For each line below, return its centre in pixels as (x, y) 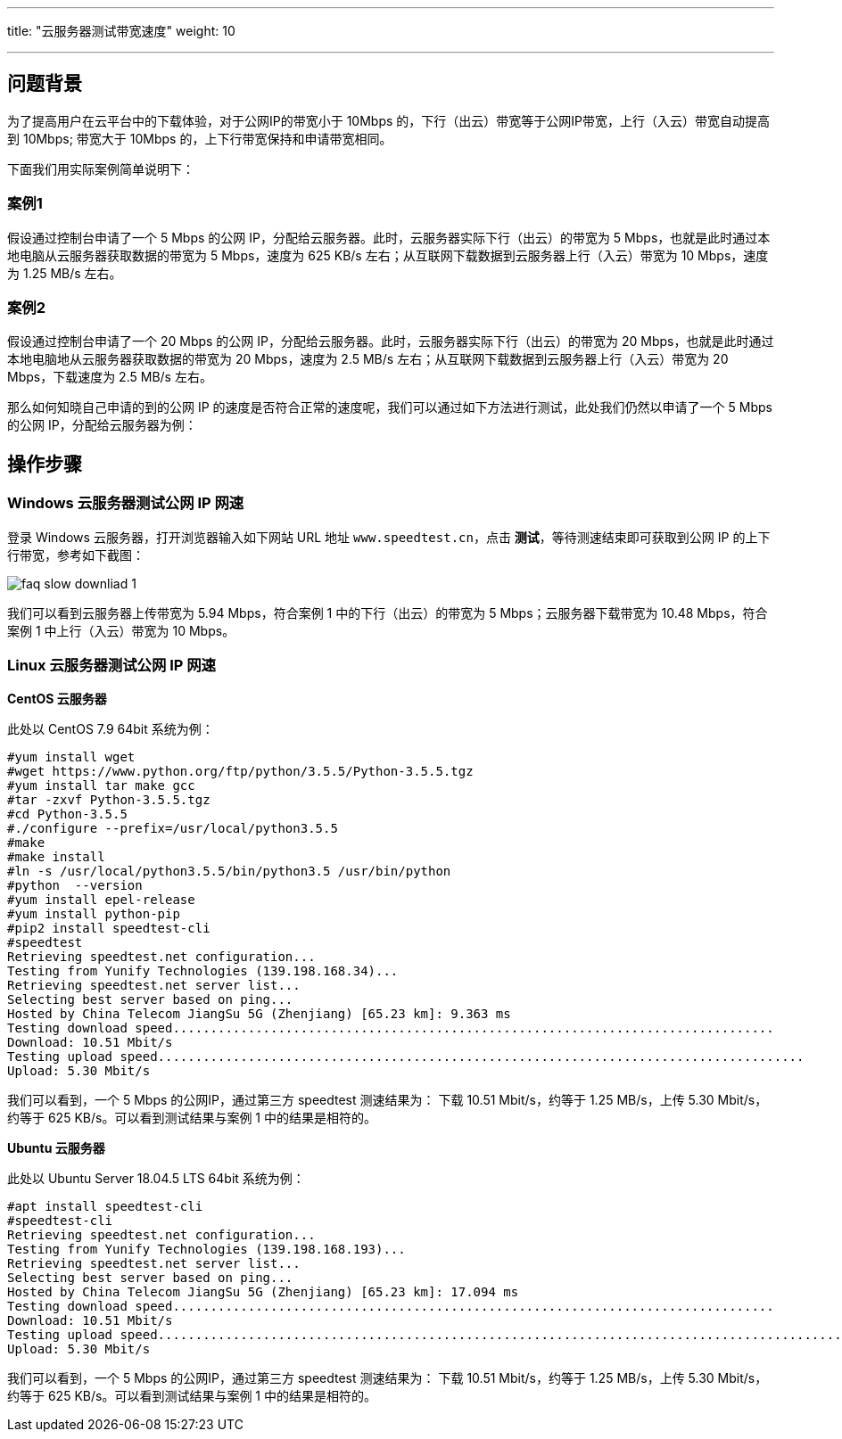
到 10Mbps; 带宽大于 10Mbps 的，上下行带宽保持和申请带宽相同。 (200, 138)
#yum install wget (71, 757)
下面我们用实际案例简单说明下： (101, 169)
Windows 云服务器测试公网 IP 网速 (126, 503)
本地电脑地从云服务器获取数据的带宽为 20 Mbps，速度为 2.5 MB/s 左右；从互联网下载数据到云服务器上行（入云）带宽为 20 (368, 359)
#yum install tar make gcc (101, 786)
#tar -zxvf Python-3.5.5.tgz (109, 800)
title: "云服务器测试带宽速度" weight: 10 (121, 31)
